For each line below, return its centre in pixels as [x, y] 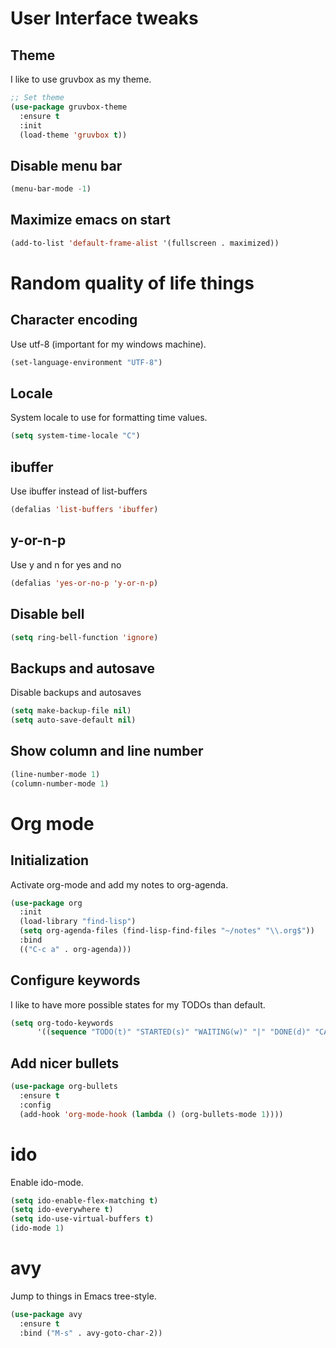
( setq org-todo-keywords [62, 1023]
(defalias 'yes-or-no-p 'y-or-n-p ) [84, 583]
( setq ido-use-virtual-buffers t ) [82, 1219]
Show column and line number [107, 751]
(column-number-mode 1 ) [60, 783]
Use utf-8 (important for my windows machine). [108, 344]
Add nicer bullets [65, 1063]
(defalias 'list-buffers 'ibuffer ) [84, 510]
